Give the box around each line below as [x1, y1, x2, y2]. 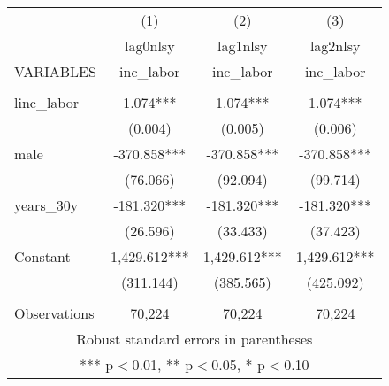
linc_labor [14, 92, 79, 112]
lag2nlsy [309, 35, 361, 56]
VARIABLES [14, 61, 96, 81]
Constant [14, 246, 71, 266]
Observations [14, 303, 95, 323]
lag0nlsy [125, 35, 175, 56]
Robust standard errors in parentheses [76, 328, 313, 349]
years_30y [14, 195, 79, 215]
